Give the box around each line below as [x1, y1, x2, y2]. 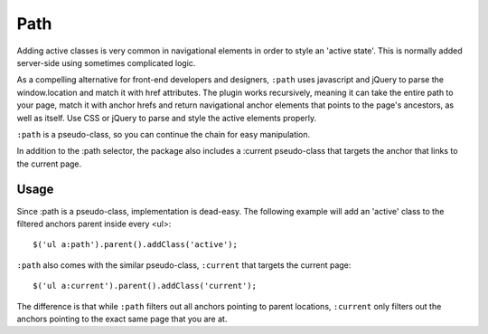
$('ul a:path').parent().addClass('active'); [33, 240, 239, 250]
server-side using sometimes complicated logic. [16, 57, 196, 68]
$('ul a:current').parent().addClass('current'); [33, 281, 258, 291]
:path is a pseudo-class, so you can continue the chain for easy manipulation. [16, 129, 311, 139]
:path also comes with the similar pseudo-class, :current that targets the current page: [16, 259, 352, 271]
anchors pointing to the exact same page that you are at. [16, 313, 228, 324]
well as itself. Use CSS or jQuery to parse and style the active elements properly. [16, 112, 316, 123]
